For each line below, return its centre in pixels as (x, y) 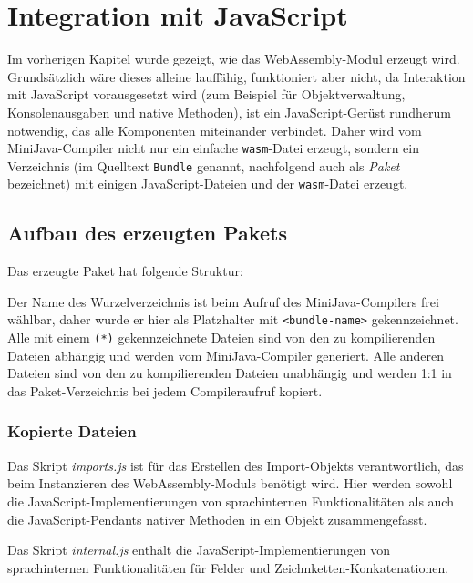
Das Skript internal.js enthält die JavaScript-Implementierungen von (199, 550)
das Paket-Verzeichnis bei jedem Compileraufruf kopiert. (165, 390)
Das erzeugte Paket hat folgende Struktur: (125, 271)
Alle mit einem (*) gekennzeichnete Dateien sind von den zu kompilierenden (221, 338)
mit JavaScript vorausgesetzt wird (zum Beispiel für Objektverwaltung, (206, 94)
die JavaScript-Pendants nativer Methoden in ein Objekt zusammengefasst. (217, 519)
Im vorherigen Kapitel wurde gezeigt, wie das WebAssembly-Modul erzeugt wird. (234, 59)
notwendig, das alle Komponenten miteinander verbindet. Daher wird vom (215, 130)
